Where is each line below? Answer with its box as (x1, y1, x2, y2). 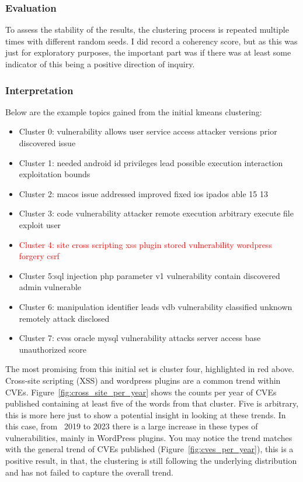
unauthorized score (19, 343, 87, 355)
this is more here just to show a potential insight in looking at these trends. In (5, 408, 286, 421)
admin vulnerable (19, 281, 82, 293)
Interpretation (5, 82, 74, 97)
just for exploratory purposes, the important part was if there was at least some (5, 46, 291, 58)
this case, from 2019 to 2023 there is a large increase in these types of (5, 420, 258, 432)
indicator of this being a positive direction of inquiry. (5, 58, 195, 70)
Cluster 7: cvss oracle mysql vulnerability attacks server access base (19, 332, 261, 344)
